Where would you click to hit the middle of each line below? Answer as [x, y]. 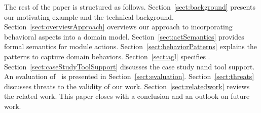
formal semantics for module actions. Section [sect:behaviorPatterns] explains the [130, 46]
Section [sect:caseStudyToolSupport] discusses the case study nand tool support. [129, 66]
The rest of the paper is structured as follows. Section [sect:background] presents [130, 7]
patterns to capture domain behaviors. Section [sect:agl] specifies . [107, 56]
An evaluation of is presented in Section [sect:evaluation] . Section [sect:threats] [129, 76]
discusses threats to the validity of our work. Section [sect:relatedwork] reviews [127, 86]
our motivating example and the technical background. [89, 16]
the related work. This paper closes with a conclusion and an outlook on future [127, 96]
